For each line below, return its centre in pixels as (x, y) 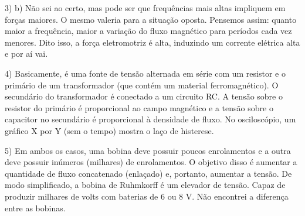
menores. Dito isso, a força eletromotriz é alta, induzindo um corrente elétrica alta (152, 42)
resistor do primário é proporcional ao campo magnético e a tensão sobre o (139, 107)
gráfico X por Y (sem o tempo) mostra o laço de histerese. (109, 130)
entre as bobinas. (35, 208)
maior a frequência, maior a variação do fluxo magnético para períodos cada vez (148, 31)
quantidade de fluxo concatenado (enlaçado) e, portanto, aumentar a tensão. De (148, 173)
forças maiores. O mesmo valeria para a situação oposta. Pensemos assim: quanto (151, 19)
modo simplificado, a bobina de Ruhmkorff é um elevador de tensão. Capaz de (145, 185)
